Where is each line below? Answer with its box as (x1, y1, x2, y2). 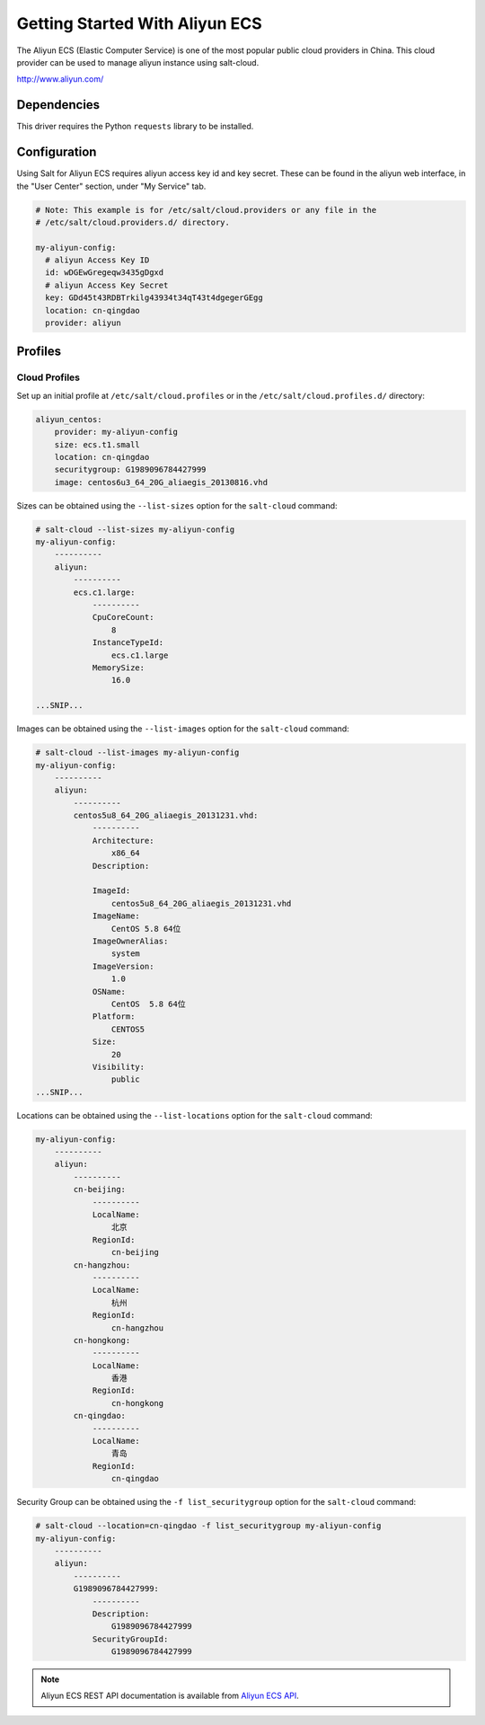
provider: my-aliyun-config (54, 427, 179, 438)
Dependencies (16, 97, 101, 112)
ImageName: (92, 911, 141, 921)
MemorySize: (92, 662, 145, 673)
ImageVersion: (92, 961, 154, 971)
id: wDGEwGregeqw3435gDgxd (45, 268, 164, 278)
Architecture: (92, 836, 154, 845)
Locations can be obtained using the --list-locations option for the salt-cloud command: (16, 1110, 373, 1120)
